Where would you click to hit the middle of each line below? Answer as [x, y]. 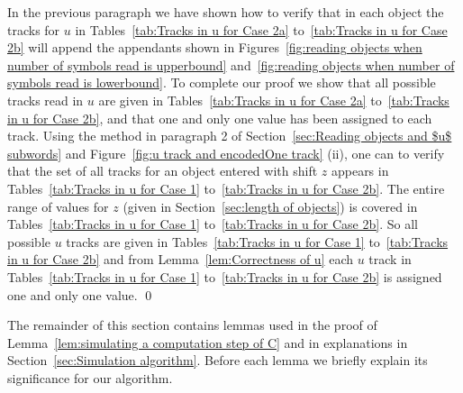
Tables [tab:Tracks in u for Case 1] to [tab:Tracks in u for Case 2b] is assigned [225, 276]
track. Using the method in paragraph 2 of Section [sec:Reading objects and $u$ [230, 136]
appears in [360, 171]
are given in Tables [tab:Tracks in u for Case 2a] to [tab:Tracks [274, 100]
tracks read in [45, 100]
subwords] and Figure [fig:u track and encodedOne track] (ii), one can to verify [226, 153]
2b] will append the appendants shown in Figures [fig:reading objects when [215, 47]
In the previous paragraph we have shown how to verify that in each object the [226, 12]
